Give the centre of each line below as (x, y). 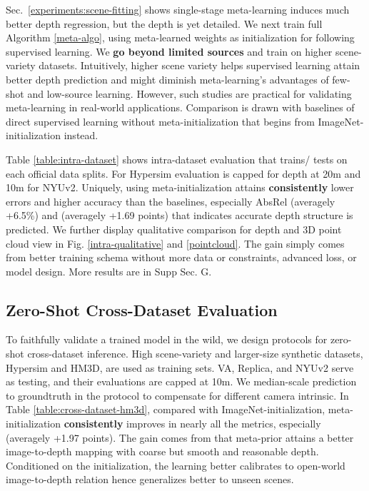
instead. (81, 135)
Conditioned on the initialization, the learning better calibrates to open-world (176, 465)
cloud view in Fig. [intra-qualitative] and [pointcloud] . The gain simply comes (175, 243)
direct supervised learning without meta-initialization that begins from (160, 121)
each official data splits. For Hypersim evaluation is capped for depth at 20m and (183, 173)
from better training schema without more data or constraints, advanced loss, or (181, 257)
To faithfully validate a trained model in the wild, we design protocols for (167, 339)
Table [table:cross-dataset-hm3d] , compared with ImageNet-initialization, (166, 409)
